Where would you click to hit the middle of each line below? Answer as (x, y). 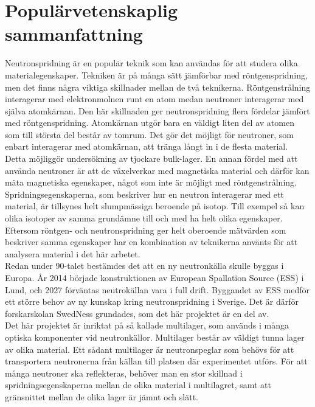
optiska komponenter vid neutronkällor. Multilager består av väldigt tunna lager (155, 337)
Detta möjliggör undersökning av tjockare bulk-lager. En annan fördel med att (151, 158)
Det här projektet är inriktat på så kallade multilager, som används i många (147, 325)
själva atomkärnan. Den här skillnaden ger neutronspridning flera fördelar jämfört (157, 110)
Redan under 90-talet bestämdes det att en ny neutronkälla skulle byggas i (144, 266)
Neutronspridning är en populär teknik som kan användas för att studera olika (151, 63)
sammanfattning (74, 34)
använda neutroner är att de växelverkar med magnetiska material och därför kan (157, 170)
